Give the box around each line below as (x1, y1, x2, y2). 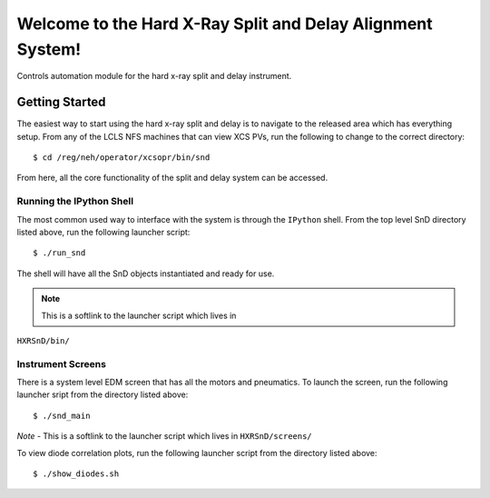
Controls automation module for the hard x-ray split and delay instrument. (16, 71, 292, 82)
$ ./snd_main (33, 410, 91, 421)
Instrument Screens (16, 357, 106, 370)
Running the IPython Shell (16, 195, 134, 208)
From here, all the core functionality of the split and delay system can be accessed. (16, 173, 328, 184)
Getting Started (16, 95, 106, 110)
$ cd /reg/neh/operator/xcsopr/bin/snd (33, 153, 211, 163)
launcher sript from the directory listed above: (16, 389, 189, 400)
